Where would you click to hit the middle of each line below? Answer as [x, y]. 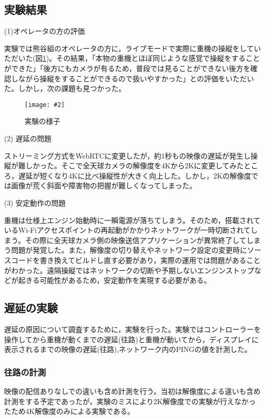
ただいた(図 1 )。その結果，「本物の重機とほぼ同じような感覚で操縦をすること [132, 58]
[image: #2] [45, 105]
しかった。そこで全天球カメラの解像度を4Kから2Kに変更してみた [135, 166]
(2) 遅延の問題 [28, 138]
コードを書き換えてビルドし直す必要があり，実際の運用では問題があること [136, 260]
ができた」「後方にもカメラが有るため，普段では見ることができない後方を [127, 68]
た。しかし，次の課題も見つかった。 [65, 88]
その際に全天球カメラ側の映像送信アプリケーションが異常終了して [136, 240]
